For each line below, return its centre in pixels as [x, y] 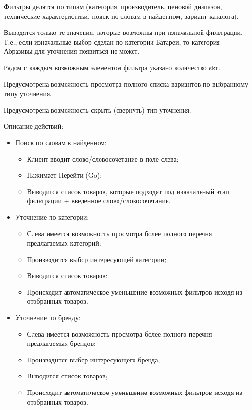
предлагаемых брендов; [61, 343]
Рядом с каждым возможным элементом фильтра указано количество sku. [112, 67]
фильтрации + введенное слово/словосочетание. [99, 201]
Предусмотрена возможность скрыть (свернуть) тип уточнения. [98, 109]
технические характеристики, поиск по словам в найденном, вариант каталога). [121, 16]
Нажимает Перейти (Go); [64, 175]
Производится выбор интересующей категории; [97, 259]
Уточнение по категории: [52, 217]
